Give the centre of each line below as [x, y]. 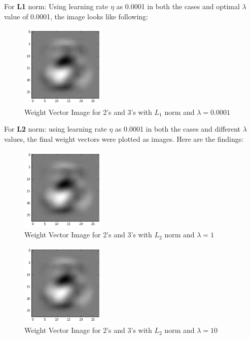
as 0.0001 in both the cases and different [178, 129]
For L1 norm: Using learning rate [56, 6]
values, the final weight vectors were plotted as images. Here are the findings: [124, 138]
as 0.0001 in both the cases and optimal [178, 6]
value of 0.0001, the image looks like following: [76, 16]
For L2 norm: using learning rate [56, 129]
